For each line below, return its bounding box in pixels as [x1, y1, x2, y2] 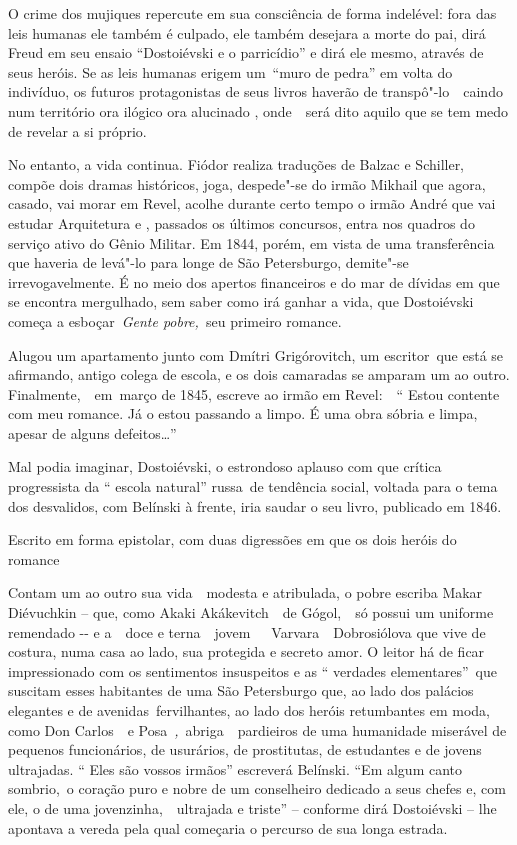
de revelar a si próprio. [8, 120, 147, 141]
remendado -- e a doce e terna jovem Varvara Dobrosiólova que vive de [8, 621, 486, 642]
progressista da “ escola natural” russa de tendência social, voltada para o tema [8, 476, 498, 497]
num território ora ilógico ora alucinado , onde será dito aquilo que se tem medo [8, 100, 509, 121]
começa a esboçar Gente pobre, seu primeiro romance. [8, 310, 342, 331]
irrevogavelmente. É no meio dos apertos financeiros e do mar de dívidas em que [8, 271, 500, 292]
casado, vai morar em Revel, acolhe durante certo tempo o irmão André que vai [8, 193, 496, 214]
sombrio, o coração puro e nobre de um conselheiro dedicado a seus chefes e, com [8, 778, 506, 799]
